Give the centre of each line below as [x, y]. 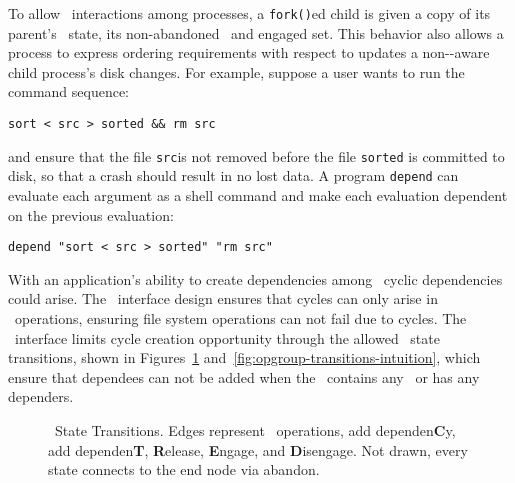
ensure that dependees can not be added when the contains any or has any [244, 376]
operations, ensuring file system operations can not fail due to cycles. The [240, 318]
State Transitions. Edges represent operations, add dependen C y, [255, 430]
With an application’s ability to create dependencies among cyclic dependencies [255, 278]
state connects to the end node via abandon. [184, 469]
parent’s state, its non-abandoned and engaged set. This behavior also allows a [256, 32]
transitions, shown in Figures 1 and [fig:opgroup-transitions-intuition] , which [244, 357]
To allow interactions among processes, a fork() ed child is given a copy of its [249, 13]
